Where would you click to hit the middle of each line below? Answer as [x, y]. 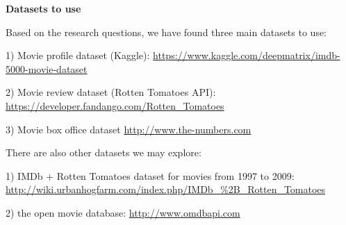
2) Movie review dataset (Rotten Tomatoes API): [111, 92]
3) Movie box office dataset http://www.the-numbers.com [129, 129]
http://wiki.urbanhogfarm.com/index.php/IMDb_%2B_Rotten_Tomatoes [166, 189]
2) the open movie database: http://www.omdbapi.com [123, 212]
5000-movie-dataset [47, 68]
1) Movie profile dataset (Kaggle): [78, 55]
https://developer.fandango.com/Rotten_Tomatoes [115, 105]
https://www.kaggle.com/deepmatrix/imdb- [247, 55]
